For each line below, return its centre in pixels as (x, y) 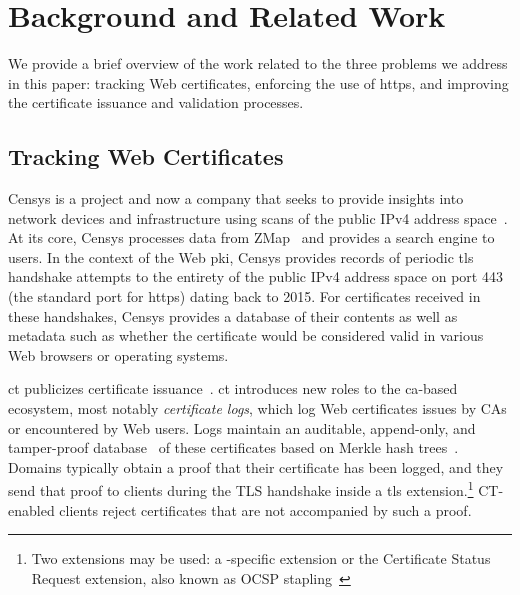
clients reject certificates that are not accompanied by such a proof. (265, 509)
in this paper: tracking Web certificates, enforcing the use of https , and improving (258, 82)
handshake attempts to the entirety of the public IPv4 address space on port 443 (255, 276)
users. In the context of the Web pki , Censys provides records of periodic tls (241, 256)
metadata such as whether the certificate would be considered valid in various (246, 335)
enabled (31, 509)
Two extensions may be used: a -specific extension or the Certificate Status (261, 558)
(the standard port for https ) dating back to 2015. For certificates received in (244, 296)
